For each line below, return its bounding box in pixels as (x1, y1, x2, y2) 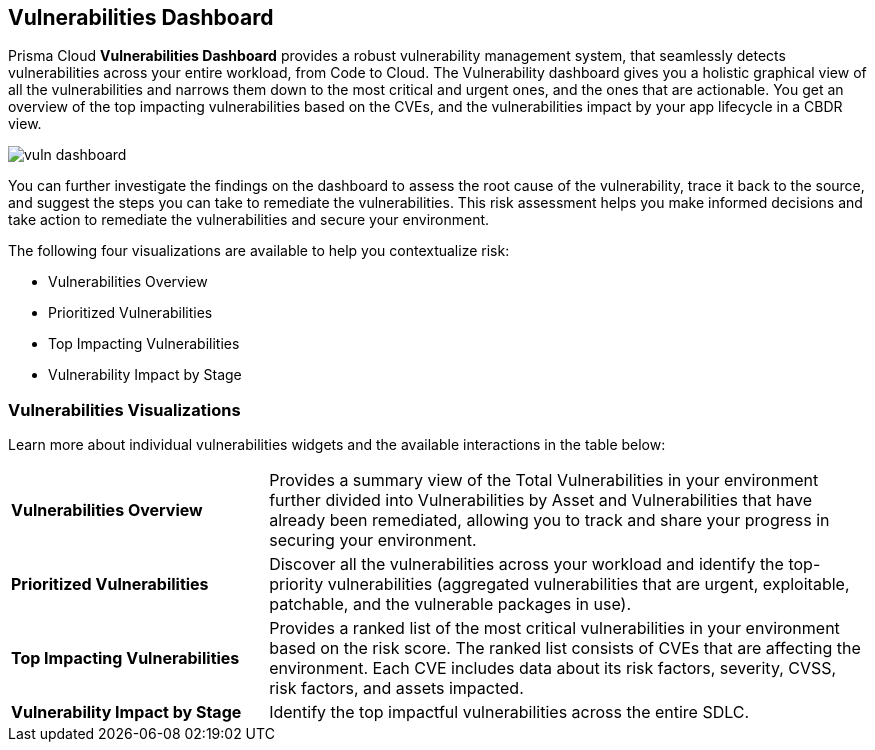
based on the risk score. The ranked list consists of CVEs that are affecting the (269, 638, 861, 659)
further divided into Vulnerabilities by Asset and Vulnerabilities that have (269, 490, 813, 511)
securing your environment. (269, 530, 477, 551)
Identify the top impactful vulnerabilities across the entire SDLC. (269, 702, 750, 723)
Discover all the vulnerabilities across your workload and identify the (269, 554, 784, 575)
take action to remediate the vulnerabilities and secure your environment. (8, 211, 490, 229)
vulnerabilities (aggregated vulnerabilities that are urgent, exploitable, (327, 574, 850, 595)
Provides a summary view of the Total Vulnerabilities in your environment (269, 470, 819, 491)
